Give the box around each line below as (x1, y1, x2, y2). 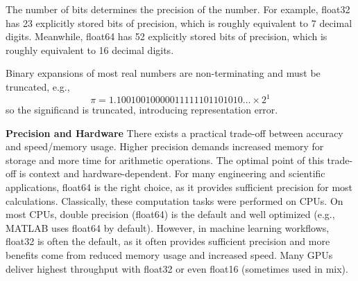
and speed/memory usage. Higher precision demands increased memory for (6, 139, 324, 154)
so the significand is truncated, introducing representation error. (6, 102, 278, 117)
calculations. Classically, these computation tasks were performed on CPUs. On (6, 193, 343, 208)
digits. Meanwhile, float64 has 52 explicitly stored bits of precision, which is (6, 29, 327, 44)
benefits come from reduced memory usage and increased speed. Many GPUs (6, 248, 333, 262)
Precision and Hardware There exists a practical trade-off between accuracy (6, 125, 343, 140)
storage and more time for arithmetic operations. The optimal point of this (6, 152, 324, 167)
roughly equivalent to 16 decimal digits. (6, 42, 174, 57)
